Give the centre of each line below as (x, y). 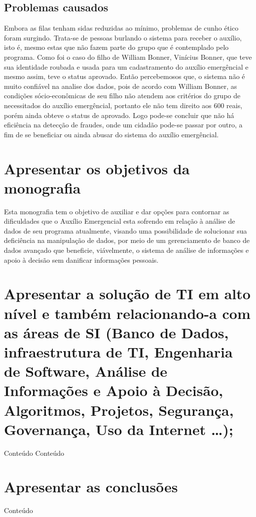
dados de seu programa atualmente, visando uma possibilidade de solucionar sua (126, 230)
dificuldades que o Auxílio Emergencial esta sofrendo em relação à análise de (120, 221)
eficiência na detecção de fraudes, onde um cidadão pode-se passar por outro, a (123, 125)
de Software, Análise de (86, 371)
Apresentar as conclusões (91, 487)
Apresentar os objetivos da (97, 168)
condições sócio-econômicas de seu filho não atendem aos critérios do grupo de (122, 96)
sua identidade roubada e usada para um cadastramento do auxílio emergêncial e (126, 66)
